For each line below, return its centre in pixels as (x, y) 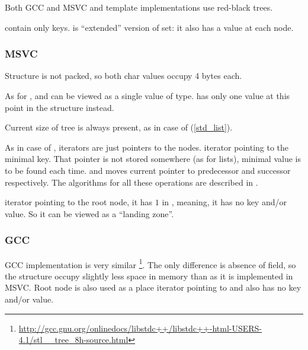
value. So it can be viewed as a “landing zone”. (89, 213)
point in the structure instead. (60, 107)
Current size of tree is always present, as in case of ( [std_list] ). (119, 127)
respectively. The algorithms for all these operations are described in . (131, 182)
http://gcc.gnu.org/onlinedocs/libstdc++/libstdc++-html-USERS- (140, 328)
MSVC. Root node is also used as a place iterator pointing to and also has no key (153, 287)
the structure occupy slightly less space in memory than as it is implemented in (149, 276)
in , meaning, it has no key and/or (224, 202)
